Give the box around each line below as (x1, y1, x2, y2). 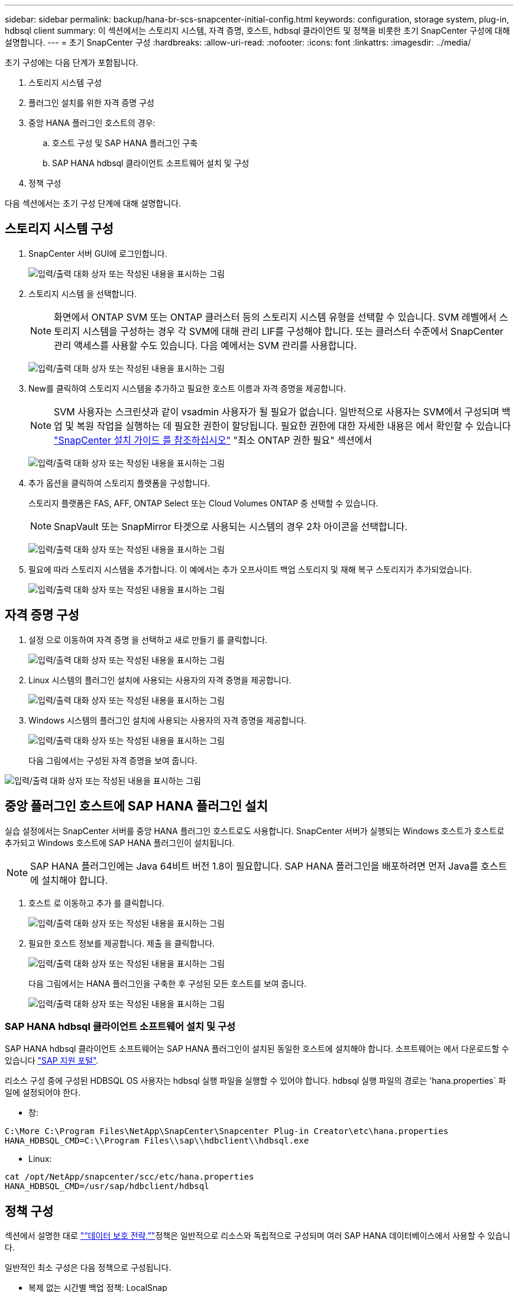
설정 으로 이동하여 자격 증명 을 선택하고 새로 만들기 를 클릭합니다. (28, 634, 268, 645)
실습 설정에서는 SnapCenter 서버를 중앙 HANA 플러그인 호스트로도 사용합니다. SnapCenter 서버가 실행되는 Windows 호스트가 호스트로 (5, 825, 504, 836)
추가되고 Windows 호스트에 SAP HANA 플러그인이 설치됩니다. (5, 837, 235, 848)
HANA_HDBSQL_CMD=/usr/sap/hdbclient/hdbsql (5, 1181, 209, 1191)
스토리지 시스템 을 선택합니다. (28, 288, 137, 299)
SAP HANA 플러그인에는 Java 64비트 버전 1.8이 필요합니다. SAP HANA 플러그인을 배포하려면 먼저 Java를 (30, 860, 478, 872)
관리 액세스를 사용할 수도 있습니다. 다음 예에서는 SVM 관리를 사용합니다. (54, 339, 357, 351)
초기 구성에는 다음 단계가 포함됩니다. (5, 57, 138, 67)
